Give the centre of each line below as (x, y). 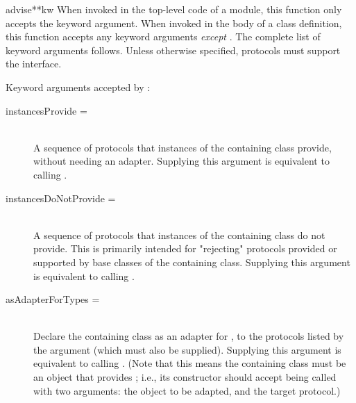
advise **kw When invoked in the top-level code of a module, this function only (174, 9)
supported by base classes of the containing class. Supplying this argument (192, 262)
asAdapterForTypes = (53, 299)
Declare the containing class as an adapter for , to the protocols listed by (189, 336)
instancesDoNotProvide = (61, 198)
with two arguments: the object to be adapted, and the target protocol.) (187, 390)
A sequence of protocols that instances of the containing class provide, (183, 147)
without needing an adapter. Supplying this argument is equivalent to (181, 161)
